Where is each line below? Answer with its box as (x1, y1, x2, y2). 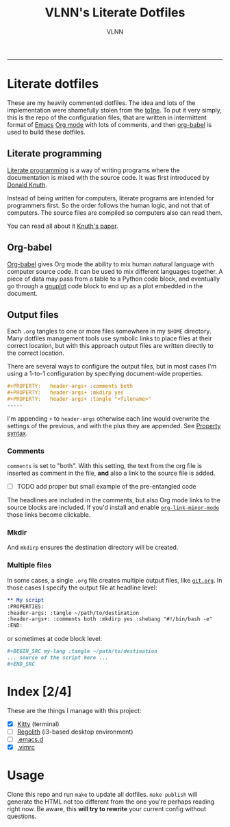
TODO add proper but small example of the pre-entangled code (16, 482, 196, 491)
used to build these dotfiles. (7, 128, 86, 136)
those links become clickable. (7, 511, 91, 519)
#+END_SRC (7, 660, 36, 667)
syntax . (7, 429, 28, 437)
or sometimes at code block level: (7, 635, 103, 643)
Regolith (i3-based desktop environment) (16, 727, 133, 736)
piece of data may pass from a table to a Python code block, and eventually (7, 275, 220, 283)
